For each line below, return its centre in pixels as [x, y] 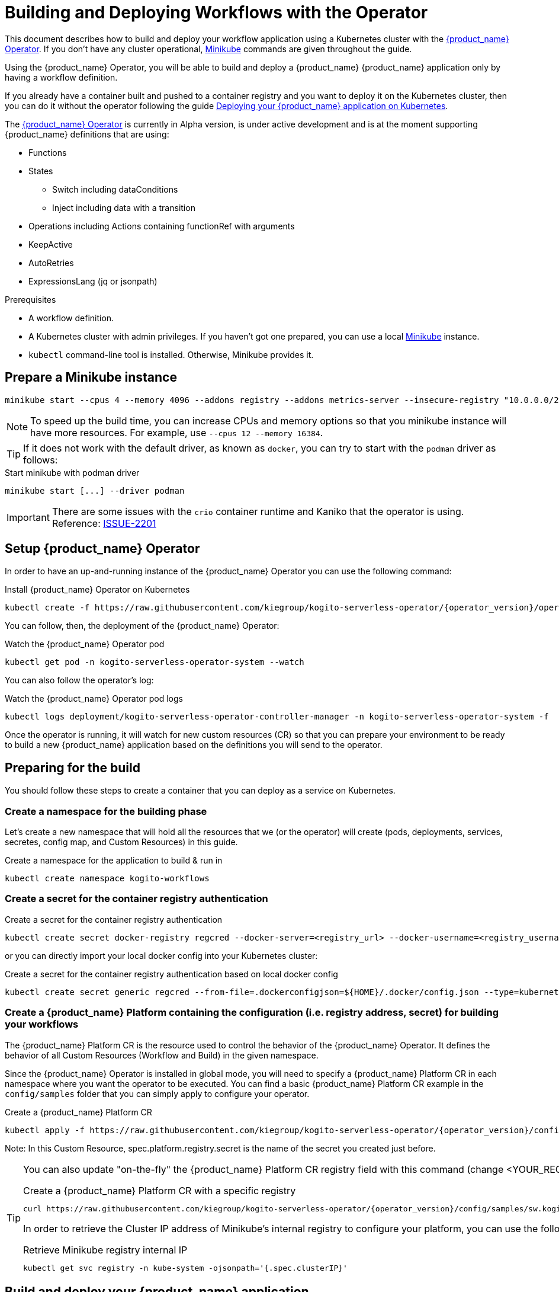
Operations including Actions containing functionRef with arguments [162, 226]
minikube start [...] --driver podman [95, 490]
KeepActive [51, 244]
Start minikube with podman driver [72, 472]
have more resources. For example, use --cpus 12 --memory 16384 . [177, 432]
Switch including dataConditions [115, 189]
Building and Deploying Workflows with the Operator [216, 12]
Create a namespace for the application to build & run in [114, 861]
